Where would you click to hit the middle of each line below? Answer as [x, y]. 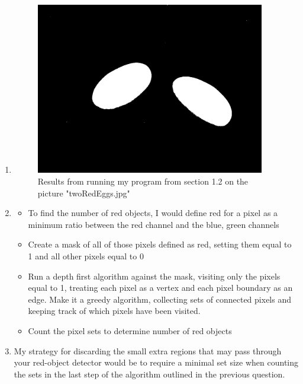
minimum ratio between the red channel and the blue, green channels [154, 224]
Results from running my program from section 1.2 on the [143, 181]
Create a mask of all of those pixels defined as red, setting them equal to [160, 244]
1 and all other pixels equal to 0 [86, 256]
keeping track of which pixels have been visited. [114, 311]
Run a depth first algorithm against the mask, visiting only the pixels [154, 276]
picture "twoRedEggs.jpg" [84, 193]
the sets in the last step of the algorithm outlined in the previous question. [149, 374]
